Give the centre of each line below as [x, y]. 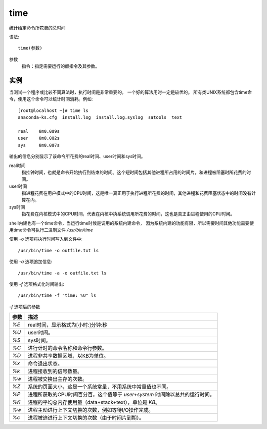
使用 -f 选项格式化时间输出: [37, 284]
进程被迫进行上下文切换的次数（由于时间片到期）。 [86, 418]
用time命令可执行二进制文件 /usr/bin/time [51, 230]
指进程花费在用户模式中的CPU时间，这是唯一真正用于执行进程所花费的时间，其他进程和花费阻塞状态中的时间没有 [136, 193]
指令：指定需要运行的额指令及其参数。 [61, 66]
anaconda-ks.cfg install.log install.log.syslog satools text [100, 117]
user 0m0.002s [39, 138]
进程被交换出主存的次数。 [58, 379]
